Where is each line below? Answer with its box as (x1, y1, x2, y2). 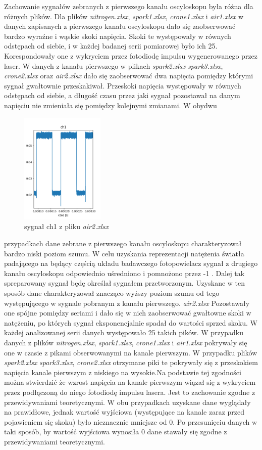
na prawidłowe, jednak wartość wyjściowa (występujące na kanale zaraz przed (4, 407, 244, 417)
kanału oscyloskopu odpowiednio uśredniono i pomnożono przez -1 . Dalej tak (4, 267, 245, 278)
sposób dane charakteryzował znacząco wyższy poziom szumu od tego (4, 287, 220, 298)
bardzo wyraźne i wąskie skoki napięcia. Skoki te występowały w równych (4, 30, 231, 41)
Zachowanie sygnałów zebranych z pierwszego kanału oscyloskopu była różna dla (4, 1, 253, 11)
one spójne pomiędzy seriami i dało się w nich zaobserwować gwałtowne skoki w (4, 307, 251, 318)
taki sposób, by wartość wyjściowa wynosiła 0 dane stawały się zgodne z (4, 426, 227, 437)
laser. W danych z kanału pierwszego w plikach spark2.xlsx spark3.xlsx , (4, 60, 223, 71)
